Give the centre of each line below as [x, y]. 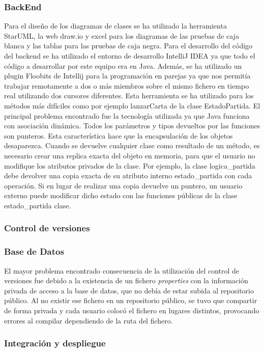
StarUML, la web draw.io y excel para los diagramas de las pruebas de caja [122, 35]
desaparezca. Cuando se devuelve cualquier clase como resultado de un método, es [132, 145]
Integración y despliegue [55, 343]
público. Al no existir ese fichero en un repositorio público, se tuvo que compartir [131, 300]
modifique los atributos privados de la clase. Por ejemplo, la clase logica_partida [130, 165]
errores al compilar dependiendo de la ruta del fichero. [89, 320]
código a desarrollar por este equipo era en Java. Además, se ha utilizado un [123, 65]
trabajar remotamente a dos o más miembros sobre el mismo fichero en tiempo [127, 85]
